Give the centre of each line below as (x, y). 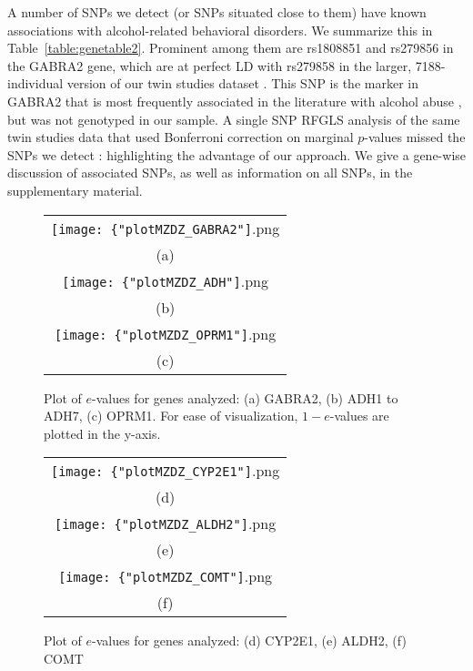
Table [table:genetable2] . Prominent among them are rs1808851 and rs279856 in (231, 48)
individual (35, 83)
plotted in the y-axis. (102, 433)
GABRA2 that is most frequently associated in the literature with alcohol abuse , (235, 101)
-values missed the (415, 137)
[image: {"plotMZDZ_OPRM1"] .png (166, 333)
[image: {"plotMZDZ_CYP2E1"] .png (166, 471)
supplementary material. (75, 190)
